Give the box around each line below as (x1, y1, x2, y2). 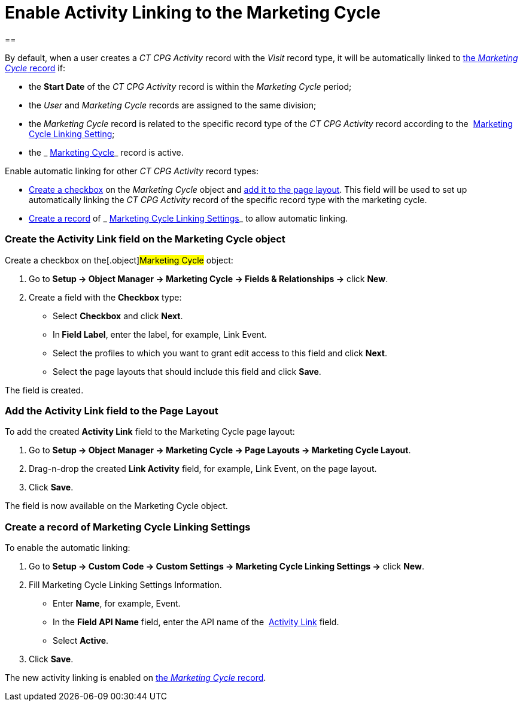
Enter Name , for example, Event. (53, 598, 181, 608)
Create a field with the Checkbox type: (29, 292, 182, 302)
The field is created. (5, 384, 84, 395)
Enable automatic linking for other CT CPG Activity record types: (5, 165, 259, 176)
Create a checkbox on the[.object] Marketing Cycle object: (5, 254, 233, 265)
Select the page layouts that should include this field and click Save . (53, 366, 321, 377)
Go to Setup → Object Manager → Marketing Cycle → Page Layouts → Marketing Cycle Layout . (29, 445, 411, 456)
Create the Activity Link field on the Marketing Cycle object (5, 233, 285, 246)
